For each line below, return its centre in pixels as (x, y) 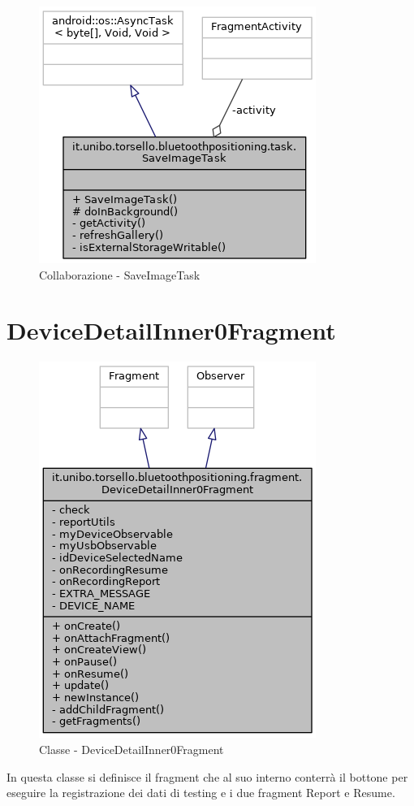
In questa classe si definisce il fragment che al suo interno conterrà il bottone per (207, 776)
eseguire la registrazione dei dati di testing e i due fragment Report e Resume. (201, 793)
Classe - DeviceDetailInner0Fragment (132, 749)
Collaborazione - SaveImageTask (120, 274)
